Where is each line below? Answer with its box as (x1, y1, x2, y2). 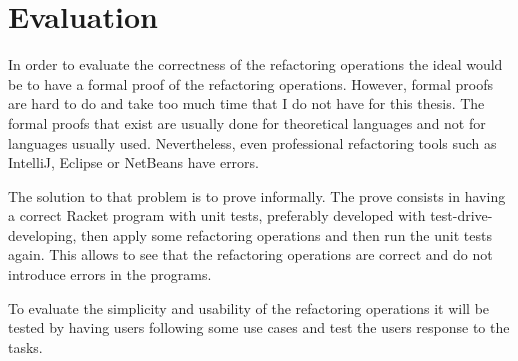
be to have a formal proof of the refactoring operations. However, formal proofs (8, 73, 494, 94)
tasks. (8, 336, 43, 357)
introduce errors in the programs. (8, 264, 212, 285)
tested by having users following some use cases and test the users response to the (8, 317, 510, 338)
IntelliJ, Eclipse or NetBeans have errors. (8, 152, 260, 173)
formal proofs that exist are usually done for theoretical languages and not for (8, 112, 486, 133)
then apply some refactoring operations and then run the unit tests (81, 224, 492, 245)
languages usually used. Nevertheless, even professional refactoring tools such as (8, 132, 497, 153)
